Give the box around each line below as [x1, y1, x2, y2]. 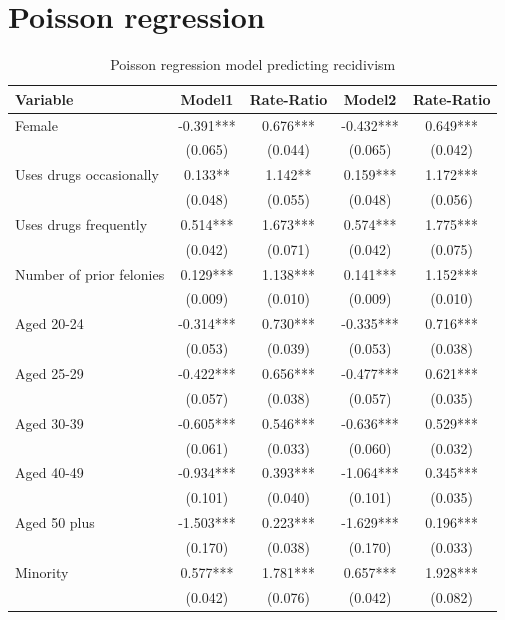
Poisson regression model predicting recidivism [110, 54, 396, 75]
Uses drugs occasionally [15, 164, 159, 185]
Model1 [180, 88, 234, 109]
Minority [15, 561, 69, 582]
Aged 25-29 [15, 363, 84, 383]
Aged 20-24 [15, 313, 84, 334]
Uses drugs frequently [15, 213, 148, 234]
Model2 [343, 88, 397, 109]
